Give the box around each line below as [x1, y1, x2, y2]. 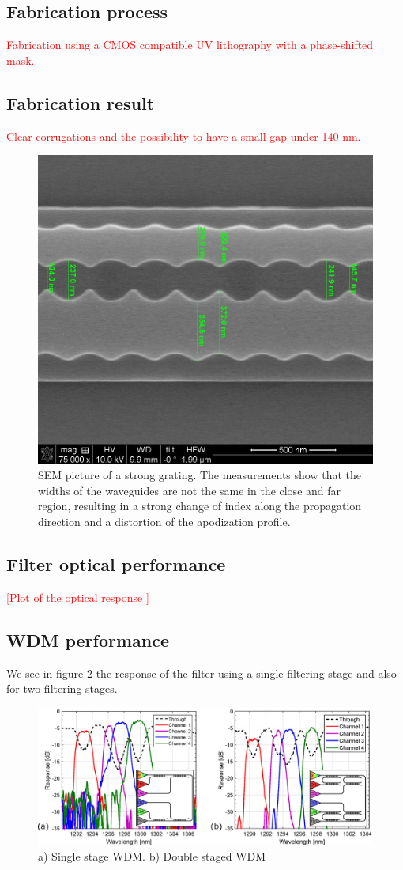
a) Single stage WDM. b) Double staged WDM [38, 848, 266, 864]
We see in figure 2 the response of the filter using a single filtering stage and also [6, 664, 397, 681]
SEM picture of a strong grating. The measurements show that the [38, 467, 361, 483]
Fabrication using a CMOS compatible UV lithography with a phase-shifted [6, 36, 374, 53]
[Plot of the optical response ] [6, 588, 149, 605]
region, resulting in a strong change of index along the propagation [38, 497, 362, 514]
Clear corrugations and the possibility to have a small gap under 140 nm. [6, 127, 361, 144]
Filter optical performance [6, 552, 226, 576]
